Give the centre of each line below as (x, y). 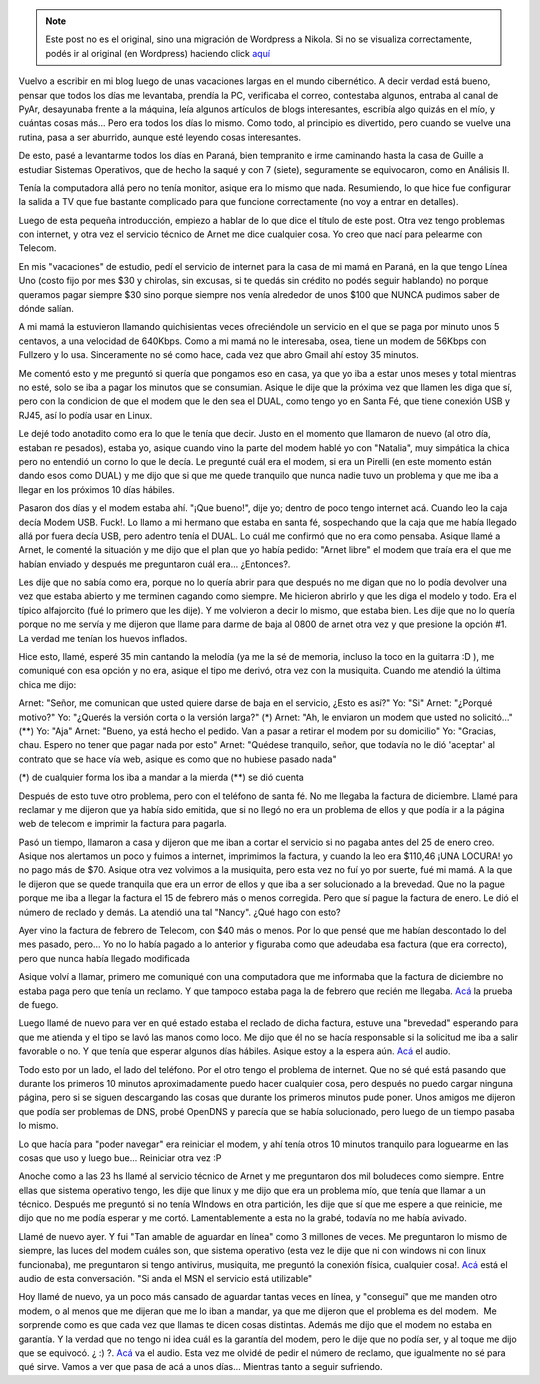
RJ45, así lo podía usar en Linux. (85, 415)
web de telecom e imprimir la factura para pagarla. (122, 824)
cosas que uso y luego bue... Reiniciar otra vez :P (120, 1157)
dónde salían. (46, 309)
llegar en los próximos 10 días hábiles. (96, 489)
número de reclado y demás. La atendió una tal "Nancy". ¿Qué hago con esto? (179, 912)
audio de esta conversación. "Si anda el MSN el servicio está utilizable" (165, 1279)
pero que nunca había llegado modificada (104, 958)
